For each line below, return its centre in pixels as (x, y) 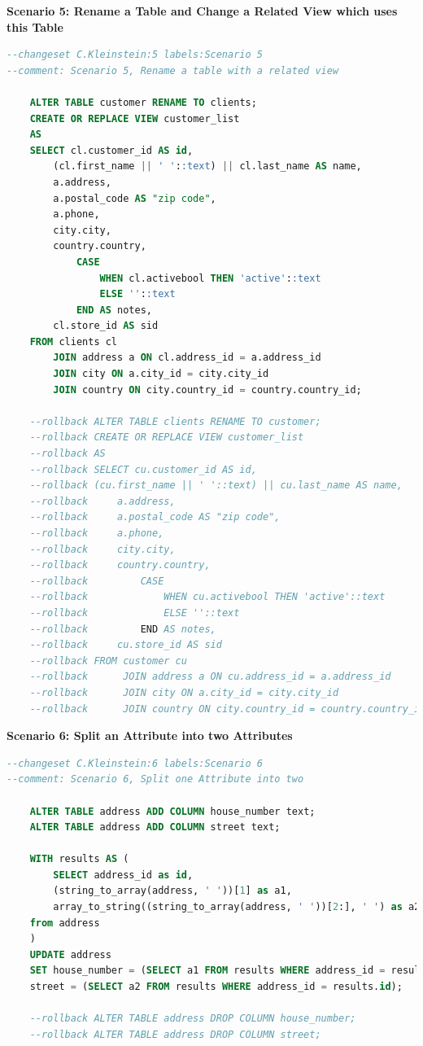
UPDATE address (70, 954)
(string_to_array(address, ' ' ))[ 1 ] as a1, (172, 891)
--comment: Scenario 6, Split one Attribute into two (155, 779)
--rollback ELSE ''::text (135, 613)
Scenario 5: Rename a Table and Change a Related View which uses (202, 11)
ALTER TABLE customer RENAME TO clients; (143, 102)
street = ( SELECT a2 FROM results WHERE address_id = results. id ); (216, 987)
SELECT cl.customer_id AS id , (111, 150)
